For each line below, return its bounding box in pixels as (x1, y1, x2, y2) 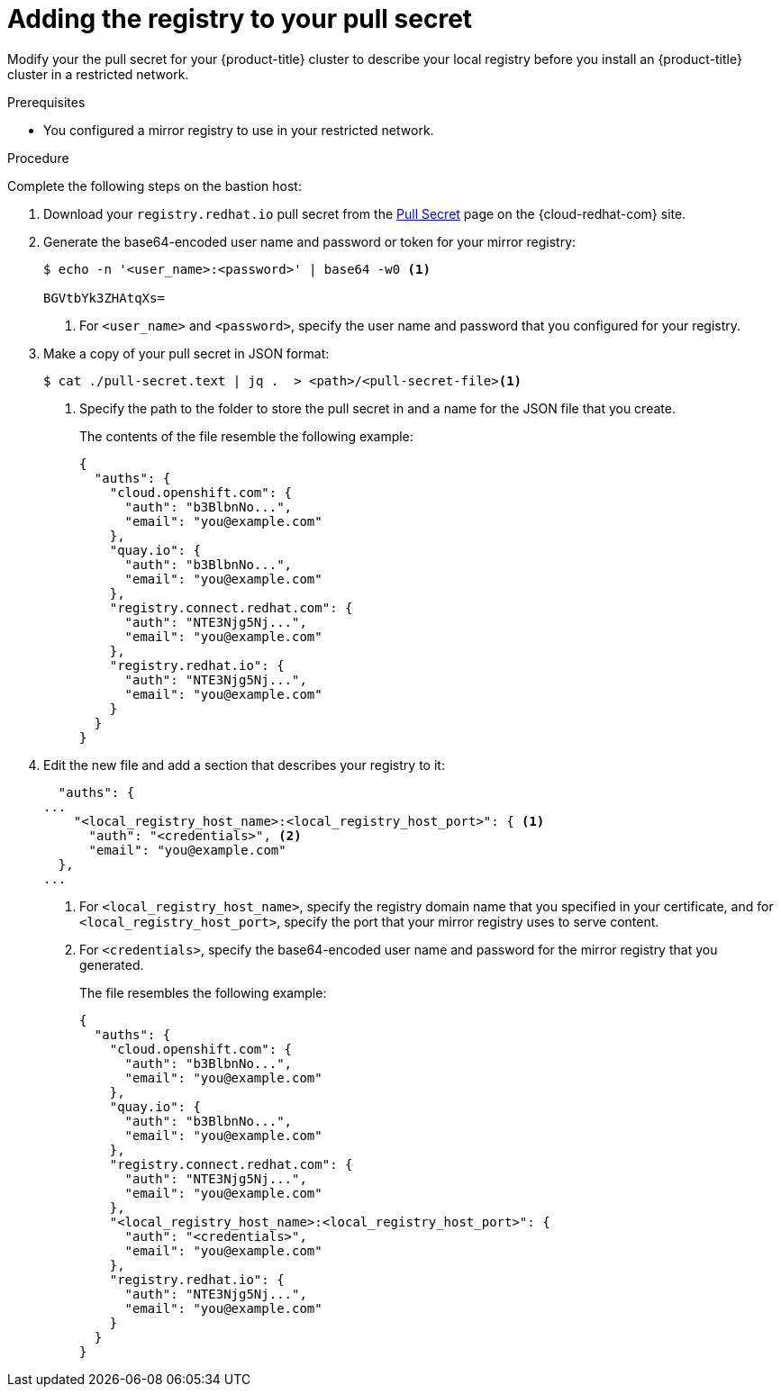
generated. (79, 956, 144, 973)
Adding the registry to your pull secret (7, 4, 473, 34)
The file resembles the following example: (79, 984, 327, 1000)
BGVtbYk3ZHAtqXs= (43, 290, 165, 305)
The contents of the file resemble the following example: (79, 428, 413, 444)
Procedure (7, 149, 69, 166)
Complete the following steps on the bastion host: (7, 177, 302, 194)
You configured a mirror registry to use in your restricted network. (43, 122, 434, 138)
